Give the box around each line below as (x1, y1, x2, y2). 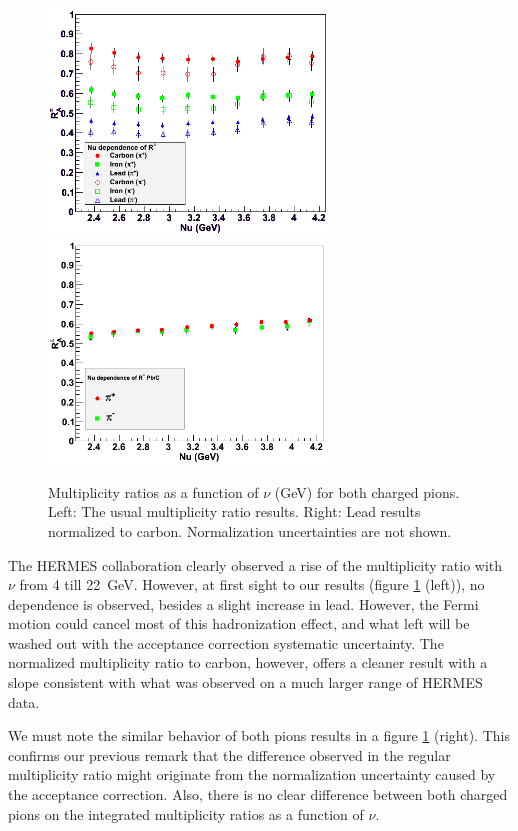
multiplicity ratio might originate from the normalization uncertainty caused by (8, 764, 496, 785)
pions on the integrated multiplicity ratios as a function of (8, 803, 364, 824)
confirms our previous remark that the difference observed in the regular (8, 744, 451, 765)
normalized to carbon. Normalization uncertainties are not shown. (48, 520, 452, 541)
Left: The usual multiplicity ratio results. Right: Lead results (48, 501, 421, 522)
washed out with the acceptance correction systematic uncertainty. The (8, 632, 444, 653)
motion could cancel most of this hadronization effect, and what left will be (8, 613, 470, 634)
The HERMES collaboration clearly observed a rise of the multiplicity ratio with (8, 554, 503, 575)
